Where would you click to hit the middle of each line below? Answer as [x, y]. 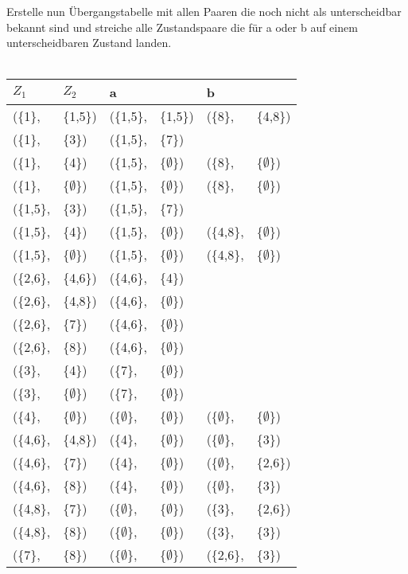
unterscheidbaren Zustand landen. [89, 43]
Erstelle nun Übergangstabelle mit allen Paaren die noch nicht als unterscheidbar [204, 11]
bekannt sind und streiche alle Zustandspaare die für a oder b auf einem [182, 27]
